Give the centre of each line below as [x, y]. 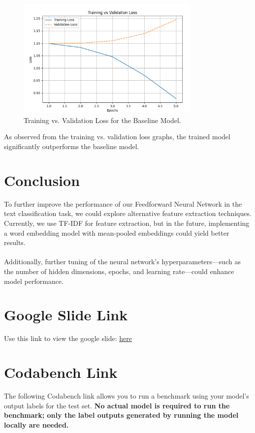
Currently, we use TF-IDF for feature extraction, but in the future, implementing [127, 223]
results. [15, 242]
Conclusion [42, 180]
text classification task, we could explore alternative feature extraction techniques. [128, 213]
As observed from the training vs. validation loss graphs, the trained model [117, 137]
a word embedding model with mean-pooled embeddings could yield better [117, 232]
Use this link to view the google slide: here [68, 338]
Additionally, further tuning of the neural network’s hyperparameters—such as [122, 262]
